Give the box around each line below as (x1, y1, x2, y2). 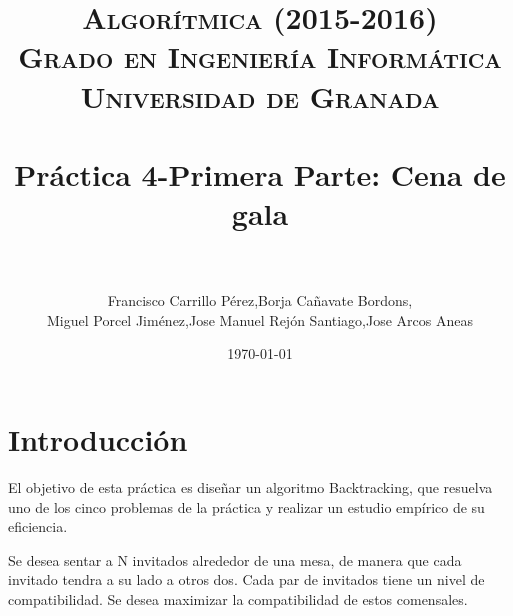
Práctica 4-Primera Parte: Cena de (14, 153, 506, 194)
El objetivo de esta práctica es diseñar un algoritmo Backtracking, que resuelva (8, 476, 493, 497)
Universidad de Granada (80, 75, 440, 116)
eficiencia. (8, 516, 68, 537)
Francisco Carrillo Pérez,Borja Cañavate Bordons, (107, 290, 413, 311)
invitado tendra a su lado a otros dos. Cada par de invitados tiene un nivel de (8, 569, 485, 590)
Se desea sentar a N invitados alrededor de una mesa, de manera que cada (8, 549, 462, 570)
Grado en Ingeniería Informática (18, 36, 502, 77)
